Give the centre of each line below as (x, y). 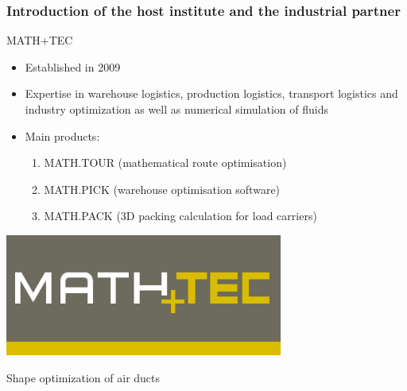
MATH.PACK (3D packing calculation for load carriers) (180, 216)
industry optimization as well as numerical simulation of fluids (177, 109)
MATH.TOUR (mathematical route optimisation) (165, 163)
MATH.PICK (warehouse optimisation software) (162, 189)
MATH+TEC (40, 40)
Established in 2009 (73, 66)
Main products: (62, 135)
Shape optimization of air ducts (83, 377)
